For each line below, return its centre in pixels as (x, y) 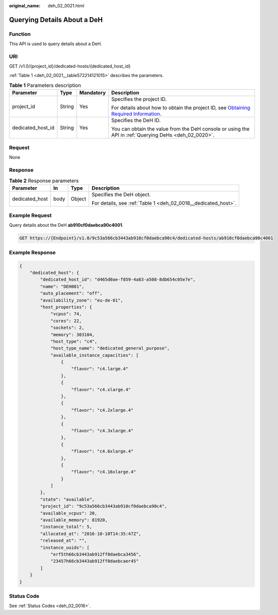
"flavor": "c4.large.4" (100, 369)
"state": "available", (68, 499)
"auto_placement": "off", (71, 294)
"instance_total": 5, (66, 527)
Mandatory (93, 93)
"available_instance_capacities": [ (95, 355)
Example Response (32, 252)
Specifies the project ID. (139, 99)
